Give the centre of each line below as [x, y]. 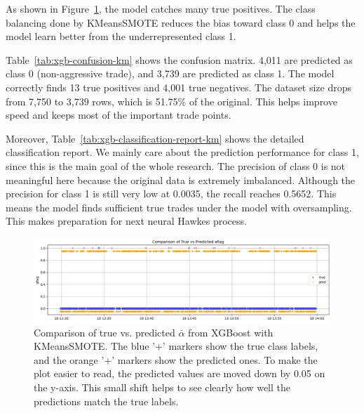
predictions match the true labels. [106, 401]
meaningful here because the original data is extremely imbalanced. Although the [181, 179]
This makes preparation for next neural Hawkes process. [126, 221]
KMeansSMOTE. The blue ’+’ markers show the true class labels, [176, 346]
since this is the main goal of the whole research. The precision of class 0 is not [176, 165]
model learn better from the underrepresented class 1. [121, 36]
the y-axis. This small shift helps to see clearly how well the [162, 387]
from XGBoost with [231, 332]
